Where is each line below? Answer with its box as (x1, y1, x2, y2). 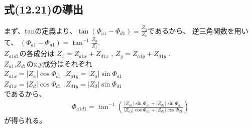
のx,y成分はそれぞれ (26, 58, 92, 68)
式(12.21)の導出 (4, 1, 83, 17)
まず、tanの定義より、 (4, 25, 77, 35)
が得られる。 (4, 114, 46, 125)
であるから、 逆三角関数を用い (148, 25, 248, 35)
